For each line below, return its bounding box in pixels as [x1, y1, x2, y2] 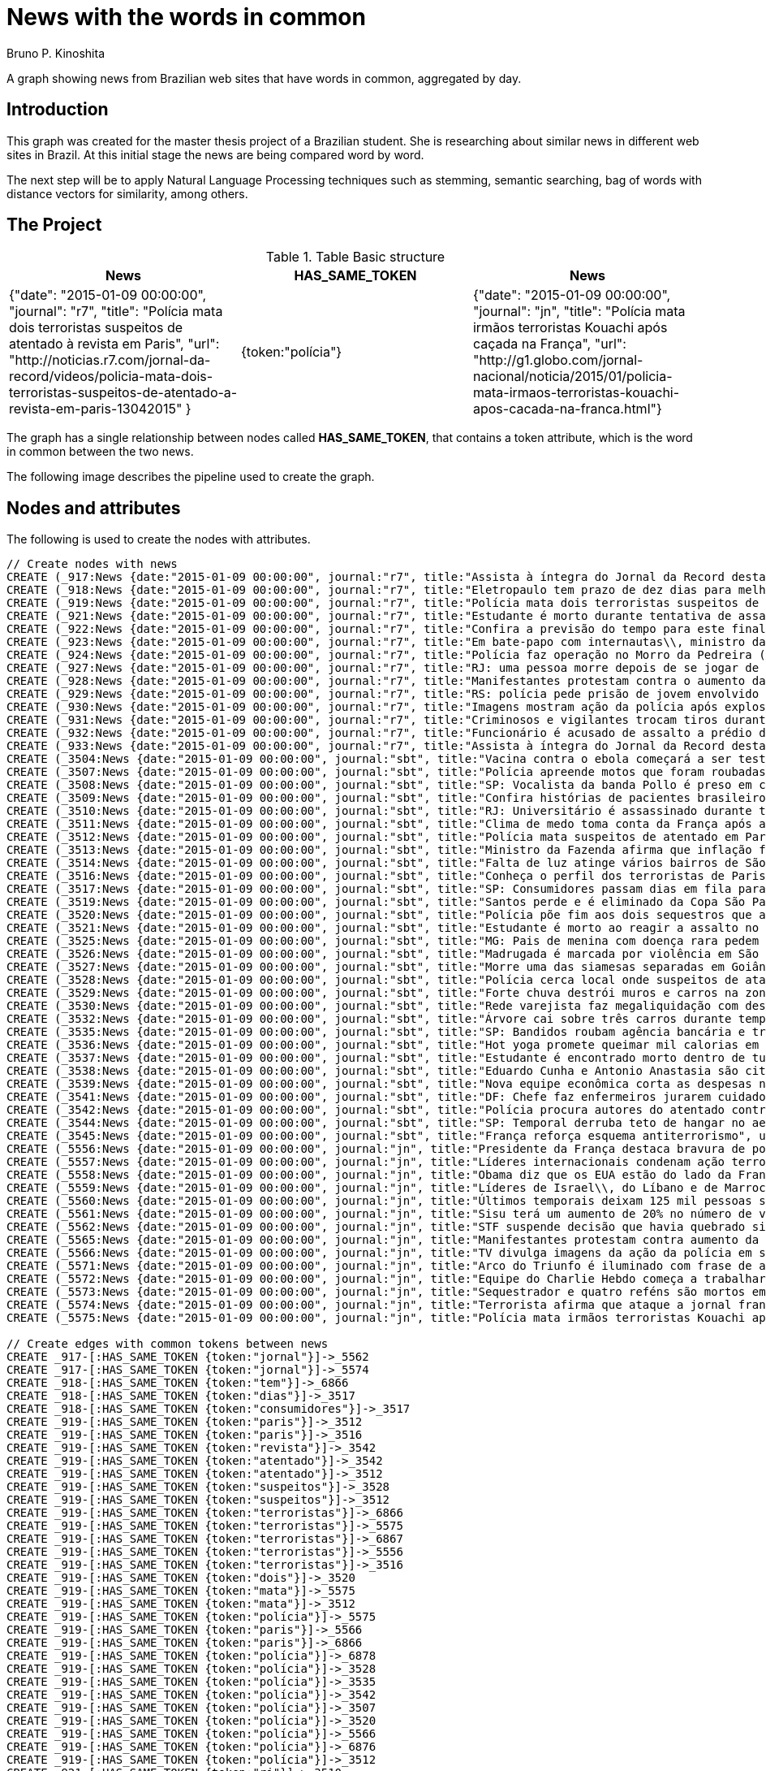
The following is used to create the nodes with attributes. [6, 532, 311, 547]
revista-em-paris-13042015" [9, 401, 183, 418]
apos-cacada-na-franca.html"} [472, 401, 662, 418]
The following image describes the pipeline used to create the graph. [6, 470, 375, 484]
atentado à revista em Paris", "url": [9, 336, 220, 353]
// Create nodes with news [6, 557, 178, 571]
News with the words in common [6, 3, 366, 31]
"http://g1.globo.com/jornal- [472, 352, 643, 369]
